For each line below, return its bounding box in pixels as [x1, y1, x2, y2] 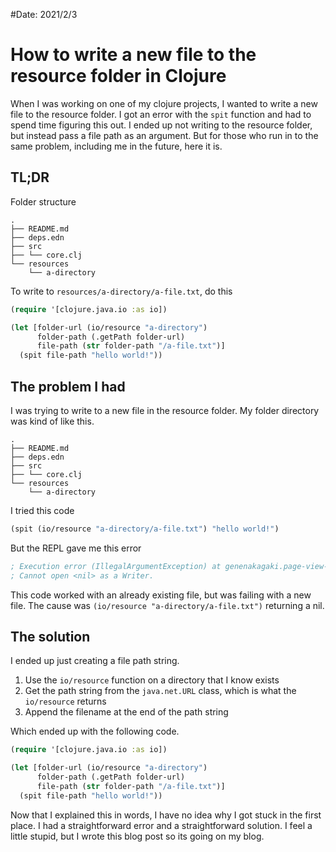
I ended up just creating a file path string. [10, 655, 180, 667]
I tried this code [10, 504, 75, 516]
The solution [10, 628, 91, 645]
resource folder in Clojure [10, 65, 227, 88]
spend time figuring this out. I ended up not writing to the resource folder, [10, 119, 313, 131]
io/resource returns [24, 695, 107, 708]
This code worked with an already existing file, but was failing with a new [10, 589, 312, 601]
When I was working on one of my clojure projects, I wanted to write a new [10, 97, 318, 109]
